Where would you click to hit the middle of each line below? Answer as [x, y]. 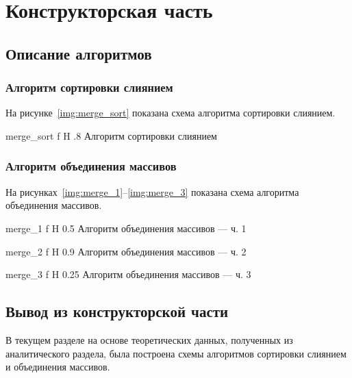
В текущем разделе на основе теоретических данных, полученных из [149, 339]
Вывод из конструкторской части [117, 311]
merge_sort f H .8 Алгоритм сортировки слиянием [111, 135]
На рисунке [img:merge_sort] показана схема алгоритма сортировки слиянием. [171, 113]
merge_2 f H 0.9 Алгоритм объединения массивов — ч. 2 [126, 251]
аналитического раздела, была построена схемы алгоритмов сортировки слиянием [176, 353]
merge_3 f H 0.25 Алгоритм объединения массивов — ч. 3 [128, 274]
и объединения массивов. [58, 367]
